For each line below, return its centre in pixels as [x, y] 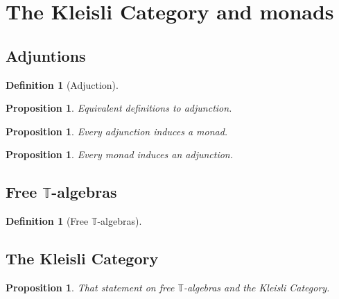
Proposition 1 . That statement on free [90, 287]
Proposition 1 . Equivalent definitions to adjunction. [119, 108]
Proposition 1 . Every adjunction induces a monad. [117, 131]
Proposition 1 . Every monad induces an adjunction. [120, 154]
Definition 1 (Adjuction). [62, 84]
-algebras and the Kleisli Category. [257, 287]
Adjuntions [46, 55]
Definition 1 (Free [47, 221]
